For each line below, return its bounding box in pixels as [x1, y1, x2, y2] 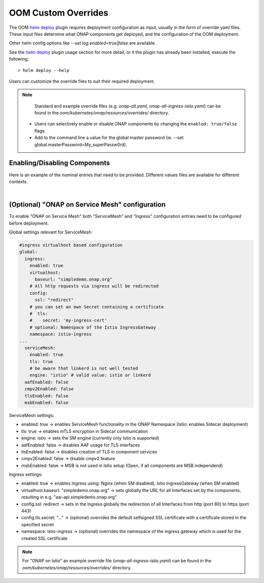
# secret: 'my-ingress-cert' [29, 318, 108, 323]
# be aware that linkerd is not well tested [29, 366, 138, 372]
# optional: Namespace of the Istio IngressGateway [29, 325, 156, 330]
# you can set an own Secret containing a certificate [29, 304, 164, 309]
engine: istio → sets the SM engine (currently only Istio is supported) [21, 435, 159, 441]
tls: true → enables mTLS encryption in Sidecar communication [21, 428, 149, 434]
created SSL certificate [21, 535, 68, 541]
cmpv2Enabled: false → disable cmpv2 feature [21, 456, 115, 462]
